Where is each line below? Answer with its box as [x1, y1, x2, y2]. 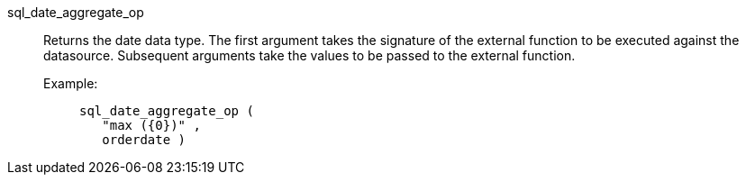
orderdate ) [102, 132, 186, 147]
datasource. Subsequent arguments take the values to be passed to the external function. [43, 48, 576, 63]
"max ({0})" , [102, 118, 201, 132]
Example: [43, 76, 98, 91]
